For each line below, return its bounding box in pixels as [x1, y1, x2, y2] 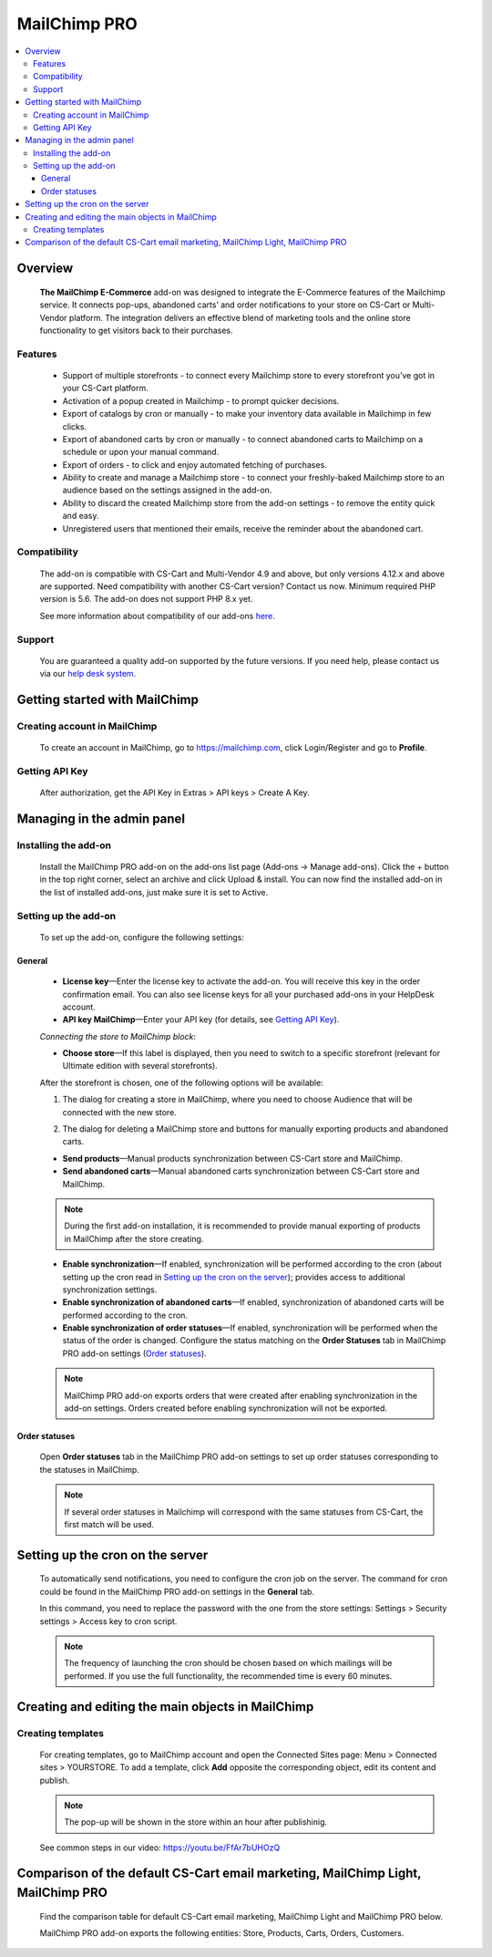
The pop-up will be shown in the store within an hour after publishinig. [64, 1817, 328, 1828]
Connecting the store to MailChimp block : [39, 1030, 196, 1041]
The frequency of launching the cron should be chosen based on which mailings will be [64, 1658, 393, 1669]
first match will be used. [64, 1519, 155, 1529]
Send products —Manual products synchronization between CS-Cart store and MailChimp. [62, 1153, 403, 1164]
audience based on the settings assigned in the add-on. [62, 484, 272, 496]
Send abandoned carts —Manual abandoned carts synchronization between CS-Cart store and [62, 1165, 420, 1176]
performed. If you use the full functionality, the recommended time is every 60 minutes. [64, 1670, 393, 1682]
